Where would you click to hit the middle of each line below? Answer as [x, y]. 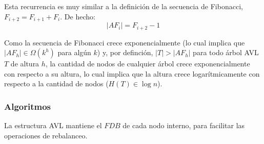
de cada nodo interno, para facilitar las [184, 125]
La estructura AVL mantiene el [53, 125]
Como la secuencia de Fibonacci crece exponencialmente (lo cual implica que [125, 42]
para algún [74, 52]
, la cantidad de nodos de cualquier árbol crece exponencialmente [148, 64]
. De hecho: [78, 16]
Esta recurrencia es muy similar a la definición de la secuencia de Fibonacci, [124, 6]
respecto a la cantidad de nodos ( [56, 83]
